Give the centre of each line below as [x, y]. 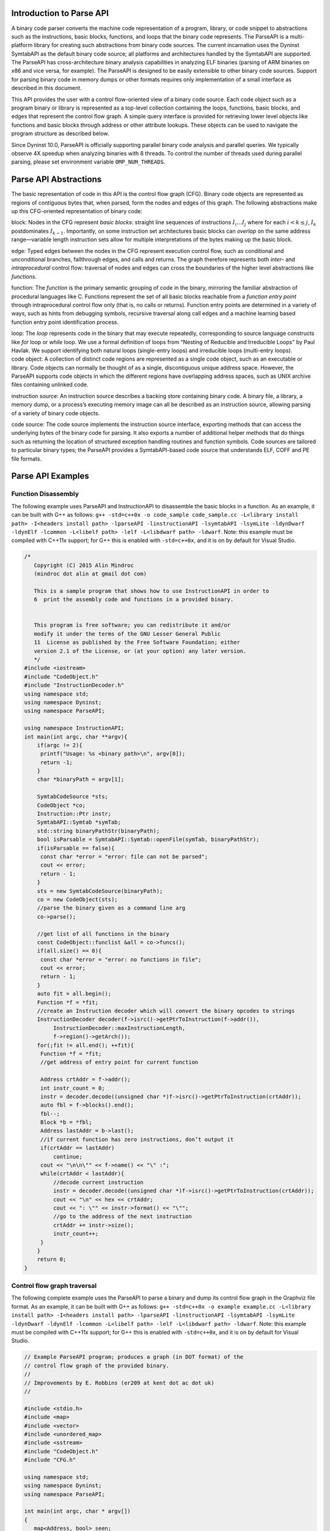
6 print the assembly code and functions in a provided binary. [134, 600]
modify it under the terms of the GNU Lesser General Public [127, 634]
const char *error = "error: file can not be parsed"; [124, 856]
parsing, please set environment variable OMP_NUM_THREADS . [88, 162]
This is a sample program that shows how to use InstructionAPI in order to [152, 591]
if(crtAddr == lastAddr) [77, 1148]
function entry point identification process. [65, 322]
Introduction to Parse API [60, 13]
